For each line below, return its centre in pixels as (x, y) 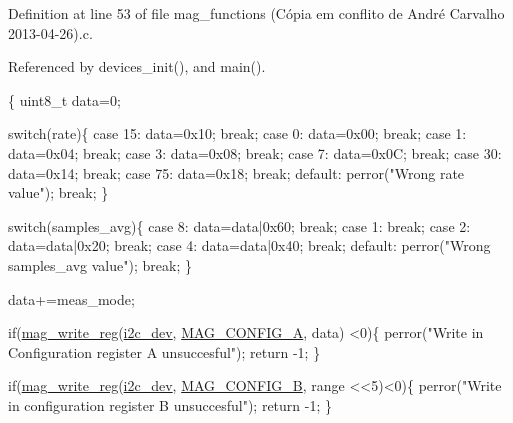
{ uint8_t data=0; (64, 99)
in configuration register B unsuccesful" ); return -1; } (170, 404)
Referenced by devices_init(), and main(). (137, 66)
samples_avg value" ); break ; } (100, 264)
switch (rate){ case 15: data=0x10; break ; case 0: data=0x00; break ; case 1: (237, 133)
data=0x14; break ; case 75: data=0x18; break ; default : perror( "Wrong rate (236, 172)
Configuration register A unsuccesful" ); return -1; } (164, 351)
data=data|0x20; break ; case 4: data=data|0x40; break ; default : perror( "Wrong (249, 245)
